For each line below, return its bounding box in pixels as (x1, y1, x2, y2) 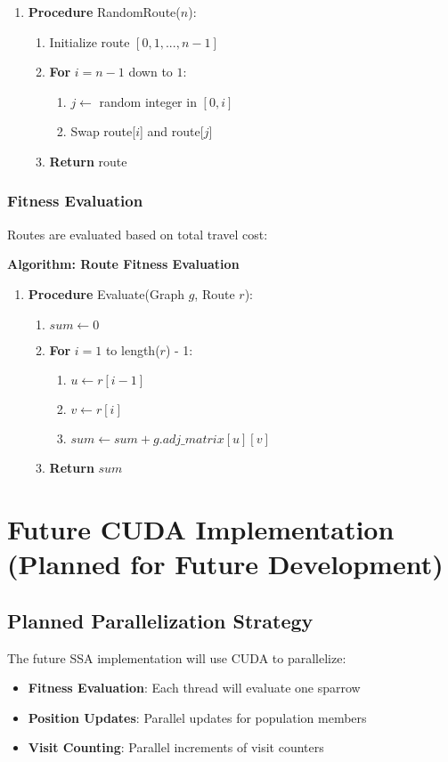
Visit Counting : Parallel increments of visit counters (28, 738, 324, 757)
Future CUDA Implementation (7, 510, 395, 547)
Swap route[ (70, 122, 136, 141)
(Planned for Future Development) (7, 546, 444, 582)
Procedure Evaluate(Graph (28, 284, 185, 303)
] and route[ (140, 122, 204, 141)
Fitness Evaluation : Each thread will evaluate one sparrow (28, 678, 361, 697)
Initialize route (49, 32, 130, 51)
